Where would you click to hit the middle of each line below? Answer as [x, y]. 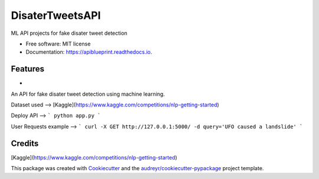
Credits [25, 143]
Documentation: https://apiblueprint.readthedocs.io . [89, 52]
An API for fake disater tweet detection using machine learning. [88, 94]
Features [27, 69]
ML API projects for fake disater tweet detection [69, 33]
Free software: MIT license [58, 44]
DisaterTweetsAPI [56, 15]
